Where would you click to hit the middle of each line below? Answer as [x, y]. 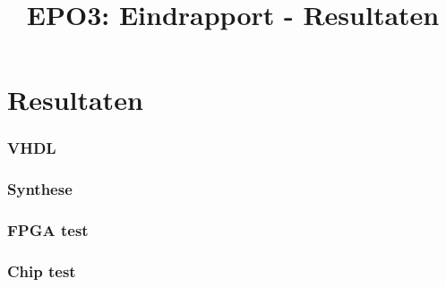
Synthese [40, 189]
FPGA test [48, 230]
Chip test [42, 271]
